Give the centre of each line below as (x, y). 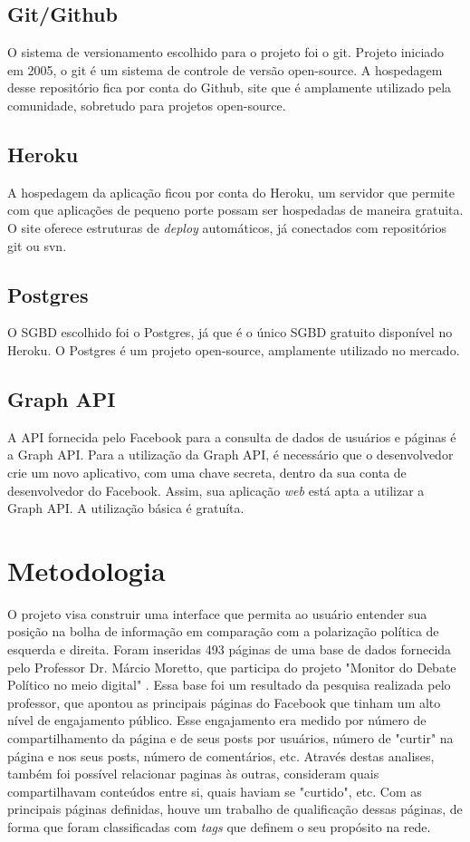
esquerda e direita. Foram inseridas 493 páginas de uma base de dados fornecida (230, 649)
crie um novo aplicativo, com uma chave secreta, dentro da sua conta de (207, 472)
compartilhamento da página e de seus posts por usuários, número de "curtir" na (230, 738)
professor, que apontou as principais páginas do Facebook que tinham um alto (224, 702)
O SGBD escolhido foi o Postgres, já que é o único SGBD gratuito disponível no (230, 332)
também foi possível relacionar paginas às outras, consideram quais (193, 774)
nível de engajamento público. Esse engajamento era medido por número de (217, 720)
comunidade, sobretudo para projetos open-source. (147, 105)
